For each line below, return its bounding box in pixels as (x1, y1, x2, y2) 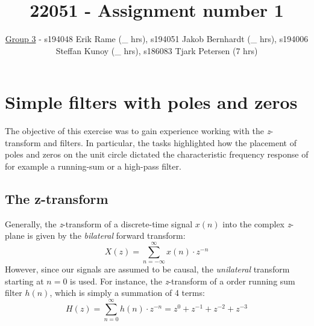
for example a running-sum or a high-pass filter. (5, 160, 181, 173)
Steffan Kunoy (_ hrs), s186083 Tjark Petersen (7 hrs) (55, 44, 258, 57)
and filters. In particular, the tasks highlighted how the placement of (43, 136, 297, 149)
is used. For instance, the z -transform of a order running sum (70, 274, 295, 287)
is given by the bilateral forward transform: (27, 229, 186, 242)
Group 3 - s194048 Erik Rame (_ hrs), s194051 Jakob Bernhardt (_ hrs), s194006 (5, 32, 309, 45)
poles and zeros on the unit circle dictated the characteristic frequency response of (5, 148, 309, 161)
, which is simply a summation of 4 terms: (49, 286, 205, 299)
